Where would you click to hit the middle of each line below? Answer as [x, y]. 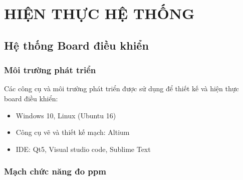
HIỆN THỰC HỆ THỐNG [99, 13]
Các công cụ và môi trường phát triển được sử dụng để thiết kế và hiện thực [121, 88]
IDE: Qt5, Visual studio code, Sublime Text [83, 149]
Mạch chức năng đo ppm [55, 171]
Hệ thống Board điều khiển [76, 45]
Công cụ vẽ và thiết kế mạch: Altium [73, 132]
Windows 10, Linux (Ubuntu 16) [66, 115]
